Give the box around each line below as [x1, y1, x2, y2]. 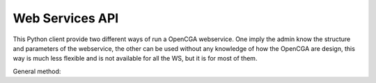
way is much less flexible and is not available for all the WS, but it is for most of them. [13, 54, 258, 63]
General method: [13, 67, 61, 75]
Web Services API [13, 10, 119, 26]
